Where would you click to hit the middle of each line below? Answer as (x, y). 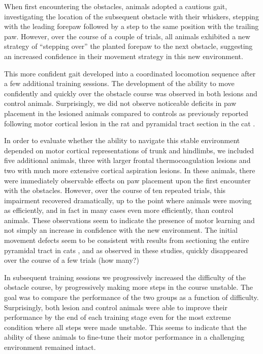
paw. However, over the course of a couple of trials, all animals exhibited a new (127, 36)
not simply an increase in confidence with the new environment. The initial (121, 230)
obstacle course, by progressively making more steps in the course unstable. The (128, 287)
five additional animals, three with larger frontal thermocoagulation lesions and (127, 160)
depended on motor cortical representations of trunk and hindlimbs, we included (129, 150)
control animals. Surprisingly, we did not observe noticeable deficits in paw (120, 103)
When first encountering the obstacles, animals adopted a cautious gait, (116, 6)
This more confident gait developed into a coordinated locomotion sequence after (130, 73)
